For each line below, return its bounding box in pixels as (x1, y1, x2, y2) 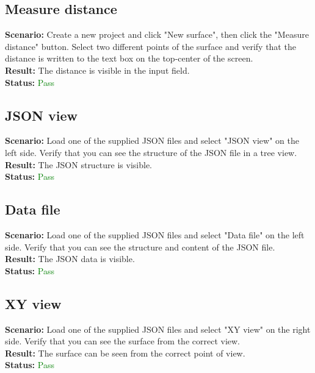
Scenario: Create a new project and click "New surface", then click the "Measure (5, 28, 309, 41)
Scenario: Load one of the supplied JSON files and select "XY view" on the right (5, 322, 311, 335)
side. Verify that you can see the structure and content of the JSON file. (5, 240, 275, 253)
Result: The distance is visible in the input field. (5, 63, 190, 76)
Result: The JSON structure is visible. (5, 158, 153, 171)
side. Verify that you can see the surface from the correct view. (5, 335, 240, 347)
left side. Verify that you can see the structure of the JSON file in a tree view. (5, 146, 297, 158)
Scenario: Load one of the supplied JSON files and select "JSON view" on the (5, 134, 299, 147)
